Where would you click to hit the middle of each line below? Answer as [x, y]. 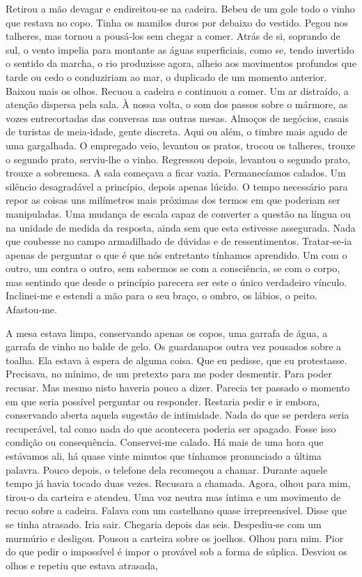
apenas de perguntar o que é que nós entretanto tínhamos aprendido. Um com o [176, 254]
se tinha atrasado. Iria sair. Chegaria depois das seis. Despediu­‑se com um [164, 524]
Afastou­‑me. [31, 309]
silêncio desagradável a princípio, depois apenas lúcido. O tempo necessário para [177, 186]
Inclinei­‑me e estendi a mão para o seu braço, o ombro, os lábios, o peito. [162, 295]
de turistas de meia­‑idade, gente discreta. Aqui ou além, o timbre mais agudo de [176, 132]
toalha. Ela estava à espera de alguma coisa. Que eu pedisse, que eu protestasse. [176, 360]
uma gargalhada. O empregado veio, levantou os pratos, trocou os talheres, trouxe [181, 145]
